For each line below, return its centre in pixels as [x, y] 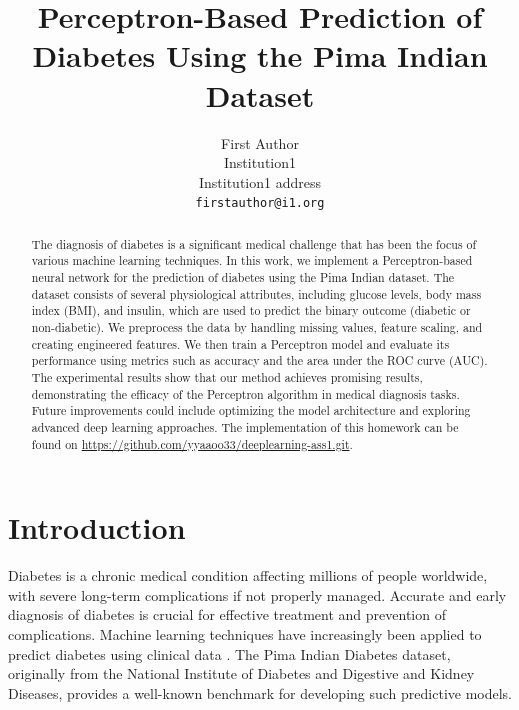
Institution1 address [259, 181]
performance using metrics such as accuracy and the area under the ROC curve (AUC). [259, 360]
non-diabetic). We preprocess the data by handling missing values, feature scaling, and [257, 327]
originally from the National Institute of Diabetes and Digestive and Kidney [241, 673]
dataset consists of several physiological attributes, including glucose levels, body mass [256, 293]
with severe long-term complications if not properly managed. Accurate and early [257, 594]
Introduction [97, 527]
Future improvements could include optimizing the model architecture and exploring [251, 410]
